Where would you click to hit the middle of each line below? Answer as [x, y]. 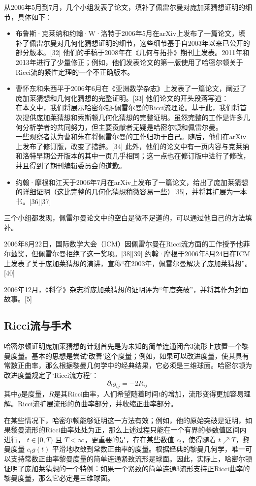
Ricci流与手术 [38, 325]
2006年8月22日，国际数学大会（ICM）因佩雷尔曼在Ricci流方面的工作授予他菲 [127, 244]
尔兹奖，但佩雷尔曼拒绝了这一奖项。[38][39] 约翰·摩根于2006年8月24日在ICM [127, 254]
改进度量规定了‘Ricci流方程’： [51, 375]
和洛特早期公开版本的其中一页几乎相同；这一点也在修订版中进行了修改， [133, 156]
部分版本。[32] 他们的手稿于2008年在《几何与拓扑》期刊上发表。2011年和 [132, 52]
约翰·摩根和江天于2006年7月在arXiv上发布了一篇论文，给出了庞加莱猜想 [132, 182]
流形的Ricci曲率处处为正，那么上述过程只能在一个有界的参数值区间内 [135, 430]
